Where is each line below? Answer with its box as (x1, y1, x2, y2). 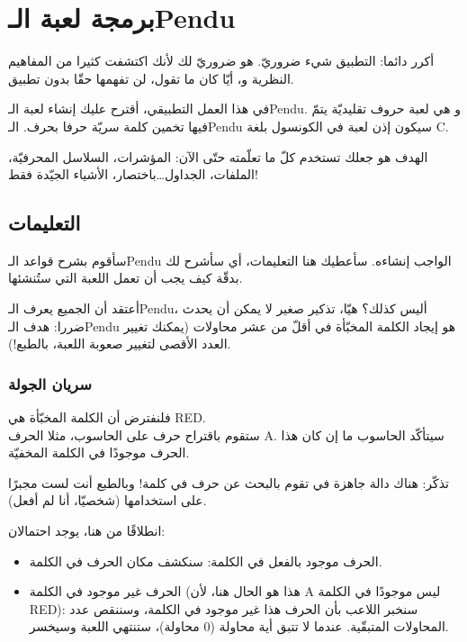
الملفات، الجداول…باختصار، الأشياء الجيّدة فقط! (8, 165, 258, 184)
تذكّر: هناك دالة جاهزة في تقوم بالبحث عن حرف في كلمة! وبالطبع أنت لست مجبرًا (8, 473, 449, 492)
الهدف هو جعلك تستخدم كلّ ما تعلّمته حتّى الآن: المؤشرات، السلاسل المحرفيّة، (8, 147, 428, 166)
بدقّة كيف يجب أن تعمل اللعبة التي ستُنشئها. (8, 268, 243, 287)
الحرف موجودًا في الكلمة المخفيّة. (8, 443, 190, 462)
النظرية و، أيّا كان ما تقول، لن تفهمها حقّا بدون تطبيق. (8, 68, 294, 87)
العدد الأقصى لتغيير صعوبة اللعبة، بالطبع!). (8, 334, 231, 353)
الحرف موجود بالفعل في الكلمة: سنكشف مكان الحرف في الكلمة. (29, 551, 382, 570)
